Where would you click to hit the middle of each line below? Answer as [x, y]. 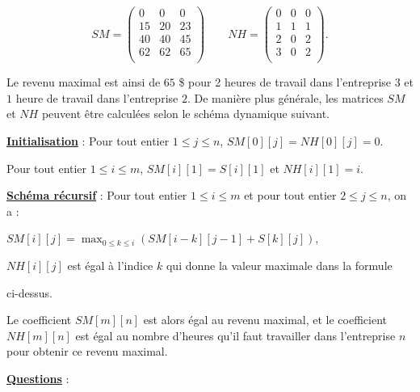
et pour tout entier [290, 195]
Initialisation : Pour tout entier [88, 141]
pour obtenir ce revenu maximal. [87, 351]
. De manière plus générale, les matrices [285, 97]
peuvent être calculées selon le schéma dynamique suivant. [186, 114]
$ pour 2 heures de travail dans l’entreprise [285, 82]
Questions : [38, 378]
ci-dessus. [29, 292]
